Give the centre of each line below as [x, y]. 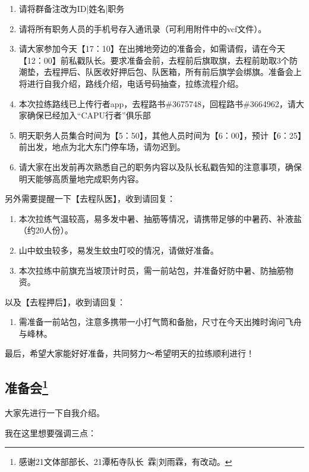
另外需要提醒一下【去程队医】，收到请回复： [90, 199]
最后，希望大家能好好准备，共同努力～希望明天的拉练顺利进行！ [130, 353]
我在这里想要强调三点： [51, 432]
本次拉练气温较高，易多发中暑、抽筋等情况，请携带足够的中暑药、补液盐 [160, 218]
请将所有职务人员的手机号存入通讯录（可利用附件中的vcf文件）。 [143, 28]
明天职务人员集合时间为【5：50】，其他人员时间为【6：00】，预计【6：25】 [160, 135]
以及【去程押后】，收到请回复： [65, 301]
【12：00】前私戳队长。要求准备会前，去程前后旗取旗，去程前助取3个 [154, 60]
